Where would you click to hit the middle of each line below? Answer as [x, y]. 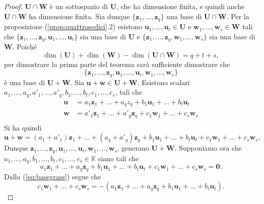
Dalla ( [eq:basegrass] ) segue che [53, 176]
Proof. [13, 6]
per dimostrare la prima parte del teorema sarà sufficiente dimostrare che [117, 64]
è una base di [24, 82]
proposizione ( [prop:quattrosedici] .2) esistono [73, 26]
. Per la [238, 16]
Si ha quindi [23, 127]
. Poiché [25, 47]
